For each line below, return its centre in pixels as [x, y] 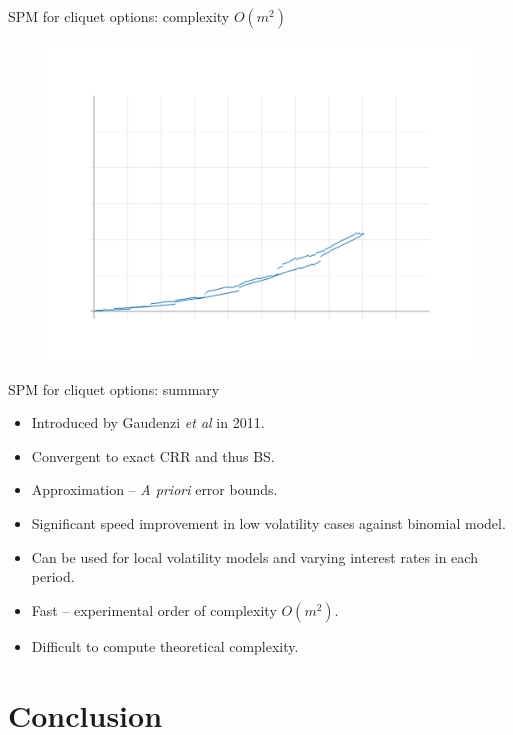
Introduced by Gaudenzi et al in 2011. [148, 422]
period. [53, 576]
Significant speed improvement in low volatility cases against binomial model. [268, 522]
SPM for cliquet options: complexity [119, 16]
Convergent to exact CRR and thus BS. [153, 455]
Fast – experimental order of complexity [154, 609]
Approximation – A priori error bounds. [154, 489]
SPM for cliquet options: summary [114, 388]
